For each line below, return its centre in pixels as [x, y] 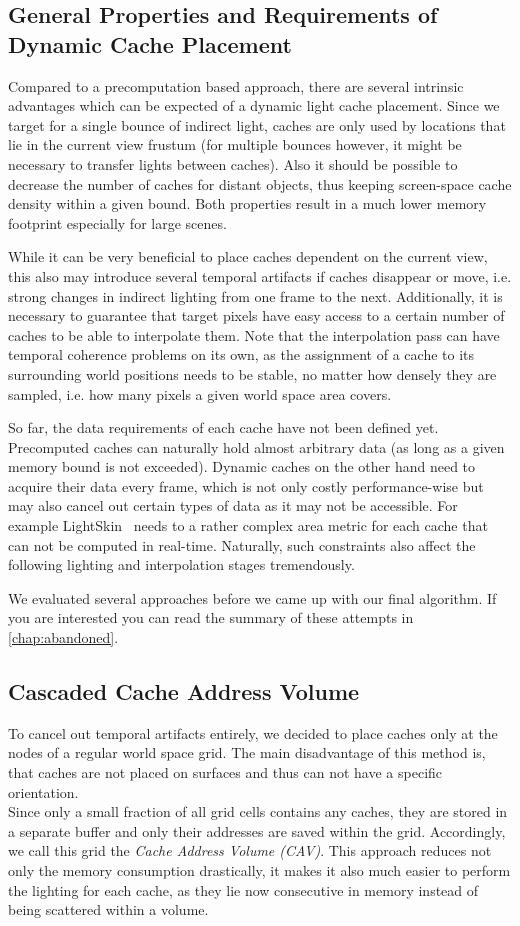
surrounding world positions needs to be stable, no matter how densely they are [252, 373]
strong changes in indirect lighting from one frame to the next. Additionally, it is [255, 295]
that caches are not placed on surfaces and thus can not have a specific [225, 772]
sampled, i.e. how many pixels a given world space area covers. [200, 393]
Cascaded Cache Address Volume [184, 691]
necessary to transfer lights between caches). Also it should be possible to [233, 163]
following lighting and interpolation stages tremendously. [181, 564]
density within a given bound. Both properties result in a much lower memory [247, 203]
